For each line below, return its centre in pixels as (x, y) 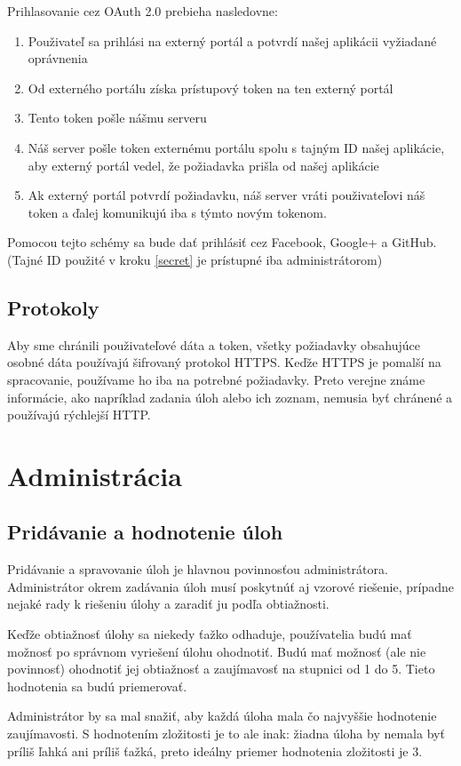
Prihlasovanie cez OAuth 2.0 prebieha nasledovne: (143, 11)
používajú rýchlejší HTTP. (79, 415)
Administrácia (95, 475)
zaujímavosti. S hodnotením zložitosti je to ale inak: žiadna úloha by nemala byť (226, 734)
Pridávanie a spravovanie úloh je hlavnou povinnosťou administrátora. (198, 569)
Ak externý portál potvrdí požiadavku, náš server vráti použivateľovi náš (227, 195)
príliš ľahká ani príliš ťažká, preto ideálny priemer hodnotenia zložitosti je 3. (215, 750)
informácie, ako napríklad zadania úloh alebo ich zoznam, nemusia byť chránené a (230, 397)
